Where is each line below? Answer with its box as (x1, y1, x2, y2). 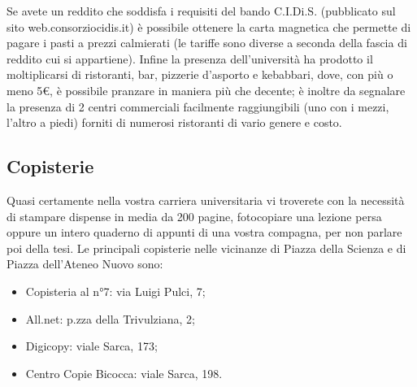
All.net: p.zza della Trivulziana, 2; (25, 310, 195, 327)
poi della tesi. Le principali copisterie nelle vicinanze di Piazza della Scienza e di (7, 239, 406, 256)
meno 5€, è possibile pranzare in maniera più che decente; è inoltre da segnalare (7, 81, 406, 98)
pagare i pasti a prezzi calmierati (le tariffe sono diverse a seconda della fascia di (7, 34, 407, 51)
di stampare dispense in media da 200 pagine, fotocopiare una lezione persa (7, 207, 382, 224)
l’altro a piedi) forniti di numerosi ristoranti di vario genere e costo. (7, 114, 342, 131)
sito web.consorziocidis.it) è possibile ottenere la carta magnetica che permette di (7, 18, 411, 35)
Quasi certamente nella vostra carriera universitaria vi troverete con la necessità (7, 191, 405, 208)
